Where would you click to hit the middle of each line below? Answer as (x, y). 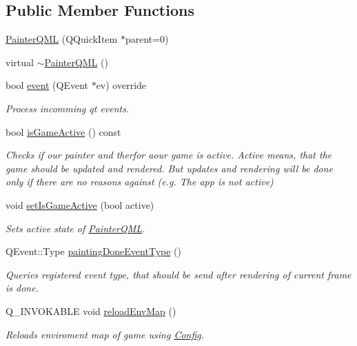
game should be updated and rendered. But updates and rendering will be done (170, 168)
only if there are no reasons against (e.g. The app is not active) (140, 182)
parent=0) (147, 39)
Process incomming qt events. (68, 108)
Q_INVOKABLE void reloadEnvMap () (91, 311)
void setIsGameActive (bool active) (80, 204)
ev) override (121, 85)
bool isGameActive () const (63, 131)
